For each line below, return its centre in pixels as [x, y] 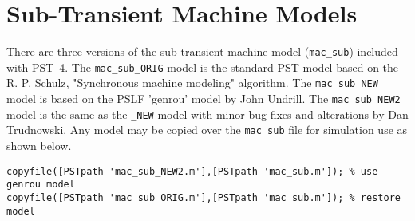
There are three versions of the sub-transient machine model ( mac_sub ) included [202, 51]
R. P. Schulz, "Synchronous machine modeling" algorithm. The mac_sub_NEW [192, 83]
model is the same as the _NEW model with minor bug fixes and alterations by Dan [207, 114]
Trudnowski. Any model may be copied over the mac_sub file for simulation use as [207, 130]
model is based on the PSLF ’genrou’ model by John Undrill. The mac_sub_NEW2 [204, 99]
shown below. [39, 146]
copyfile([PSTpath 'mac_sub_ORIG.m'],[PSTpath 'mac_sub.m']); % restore [204, 197]
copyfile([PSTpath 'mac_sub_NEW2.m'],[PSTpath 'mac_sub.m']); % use [192, 171]
